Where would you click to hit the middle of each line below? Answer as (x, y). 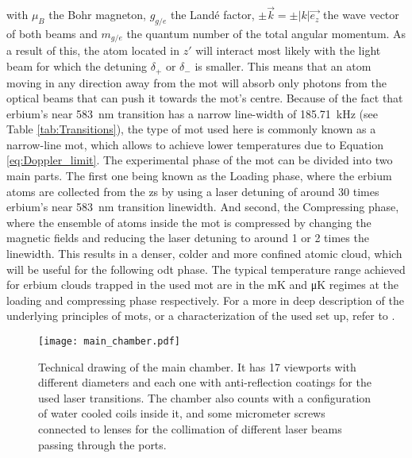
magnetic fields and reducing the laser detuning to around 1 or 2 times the (188, 238)
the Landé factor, (212, 15)
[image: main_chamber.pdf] (109, 342)
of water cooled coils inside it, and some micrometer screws (182, 413)
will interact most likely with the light (288, 50)
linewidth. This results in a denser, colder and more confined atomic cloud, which (204, 254)
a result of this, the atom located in (93, 50)
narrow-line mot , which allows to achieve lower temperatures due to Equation (195, 144)
